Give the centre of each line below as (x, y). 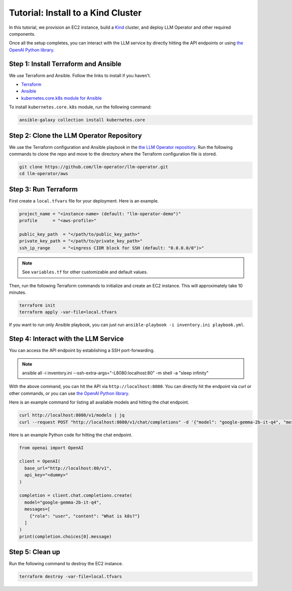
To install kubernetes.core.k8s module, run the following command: (80, 107)
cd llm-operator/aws (44, 174)
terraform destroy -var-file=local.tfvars (71, 577)
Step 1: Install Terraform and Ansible (65, 64)
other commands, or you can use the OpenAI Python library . (69, 393)
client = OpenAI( (40, 461)
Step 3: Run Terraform (43, 189)
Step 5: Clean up (35, 552)
